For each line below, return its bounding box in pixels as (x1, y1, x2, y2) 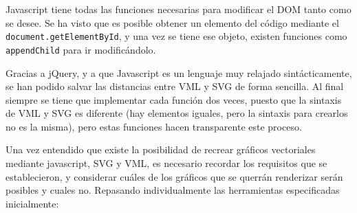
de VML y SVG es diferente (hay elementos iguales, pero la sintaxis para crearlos (6, 106, 348, 120)
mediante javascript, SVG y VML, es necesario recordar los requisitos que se (6, 156, 327, 170)
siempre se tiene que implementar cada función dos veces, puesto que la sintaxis (6, 92, 342, 106)
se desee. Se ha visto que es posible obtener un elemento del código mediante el (6, 15, 339, 30)
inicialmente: (6, 196, 59, 210)
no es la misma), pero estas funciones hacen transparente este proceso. (6, 119, 302, 133)
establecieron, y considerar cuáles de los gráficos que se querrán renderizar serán (6, 169, 343, 183)
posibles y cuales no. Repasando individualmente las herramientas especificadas (6, 183, 340, 197)
